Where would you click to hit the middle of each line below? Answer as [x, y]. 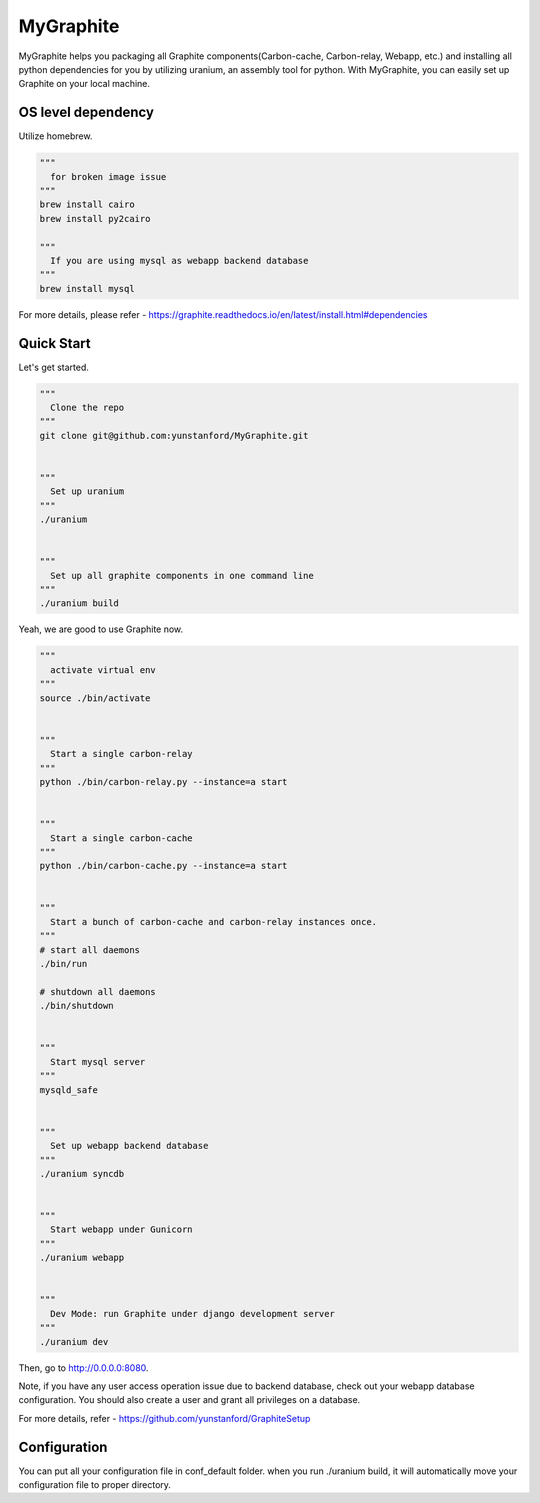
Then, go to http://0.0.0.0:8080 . [83, 1367]
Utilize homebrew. [55, 136]
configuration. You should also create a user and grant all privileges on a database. [189, 1400]
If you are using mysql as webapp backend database [179, 260]
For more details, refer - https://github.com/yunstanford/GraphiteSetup [164, 1418]
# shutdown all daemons [98, 991]
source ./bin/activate [95, 698]
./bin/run [63, 964]
